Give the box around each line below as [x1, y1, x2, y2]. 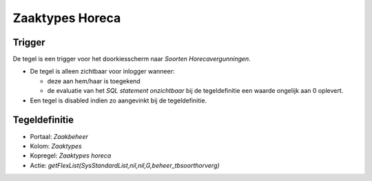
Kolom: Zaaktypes [30, 142, 82, 150]
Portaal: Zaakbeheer [30, 132, 89, 140]
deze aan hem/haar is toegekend [47, 76, 141, 85]
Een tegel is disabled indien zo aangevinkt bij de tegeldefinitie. [30, 96, 207, 105]
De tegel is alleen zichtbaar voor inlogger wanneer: [30, 67, 175, 76]
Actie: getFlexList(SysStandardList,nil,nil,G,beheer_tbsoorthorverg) [30, 161, 220, 169]
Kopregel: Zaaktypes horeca [30, 151, 112, 160]
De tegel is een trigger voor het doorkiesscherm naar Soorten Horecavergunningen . [12, 55, 251, 63]
